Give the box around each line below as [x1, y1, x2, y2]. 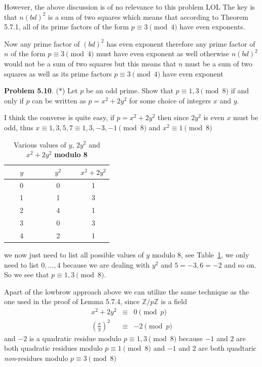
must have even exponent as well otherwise [96, 48, 230, 59]
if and [231, 85, 249, 96]
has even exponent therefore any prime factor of [106, 38, 255, 49]
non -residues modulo [4, 352, 68, 363]
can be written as [32, 95, 86, 105]
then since [158, 112, 189, 123]
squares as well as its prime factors [4, 68, 112, 79]
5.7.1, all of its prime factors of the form [4, 21, 129, 32]
